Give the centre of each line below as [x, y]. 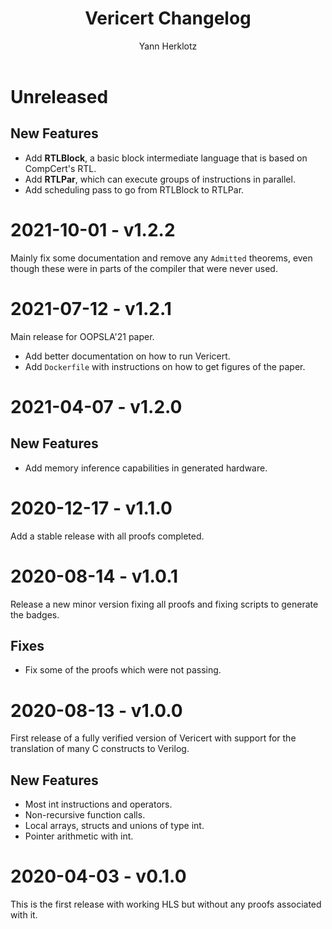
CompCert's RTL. [60, 168]
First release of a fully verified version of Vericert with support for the [153, 738]
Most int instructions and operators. [98, 804]
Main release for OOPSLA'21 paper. [82, 336]
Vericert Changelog [168, 18]
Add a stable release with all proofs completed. [107, 536]
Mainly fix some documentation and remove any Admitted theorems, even [161, 258]
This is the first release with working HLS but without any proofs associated [166, 904]
